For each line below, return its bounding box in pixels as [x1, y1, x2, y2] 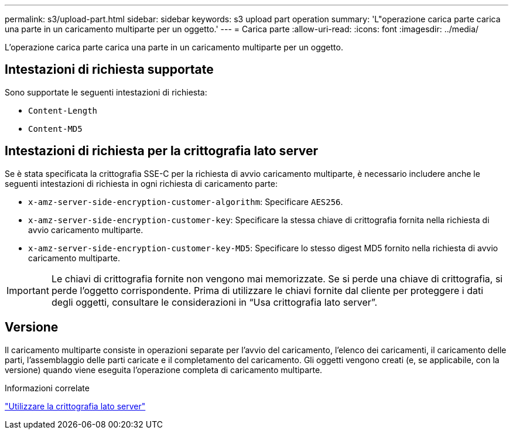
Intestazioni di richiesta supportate [5, 62, 214, 77]
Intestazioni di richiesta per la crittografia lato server [5, 143, 319, 159]
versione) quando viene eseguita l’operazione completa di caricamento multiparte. [5, 364, 323, 375]
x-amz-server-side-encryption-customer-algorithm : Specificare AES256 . [28, 196, 343, 207]
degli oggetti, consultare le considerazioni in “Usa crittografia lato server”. [51, 296, 378, 308]
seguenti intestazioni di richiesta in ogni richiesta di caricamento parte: [5, 178, 278, 189]
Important [6, 284, 49, 296]
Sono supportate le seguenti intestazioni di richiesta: [5, 87, 207, 97]
